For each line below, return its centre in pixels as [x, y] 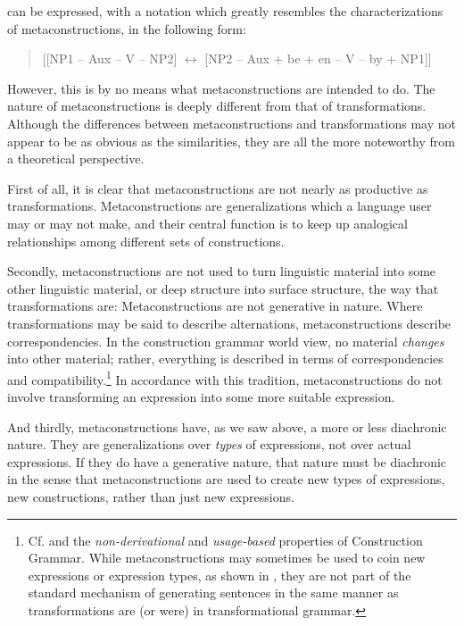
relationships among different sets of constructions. [146, 241]
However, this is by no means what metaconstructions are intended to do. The [221, 88]
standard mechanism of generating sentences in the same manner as [213, 593]
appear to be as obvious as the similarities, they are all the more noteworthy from [231, 141]
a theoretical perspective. [76, 159]
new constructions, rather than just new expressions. [151, 496]
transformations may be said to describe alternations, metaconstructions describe [229, 323]
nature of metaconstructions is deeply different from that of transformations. [217, 106]
